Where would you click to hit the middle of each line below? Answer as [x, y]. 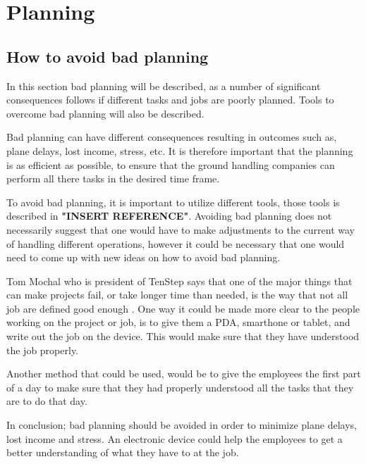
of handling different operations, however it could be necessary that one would [176, 243]
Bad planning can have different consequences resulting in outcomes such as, [172, 137]
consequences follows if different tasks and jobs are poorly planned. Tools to [170, 100]
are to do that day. [47, 401]
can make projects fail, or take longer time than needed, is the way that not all [177, 295]
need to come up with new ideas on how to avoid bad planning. [144, 257]
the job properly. [43, 350]
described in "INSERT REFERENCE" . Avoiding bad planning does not [169, 216]
